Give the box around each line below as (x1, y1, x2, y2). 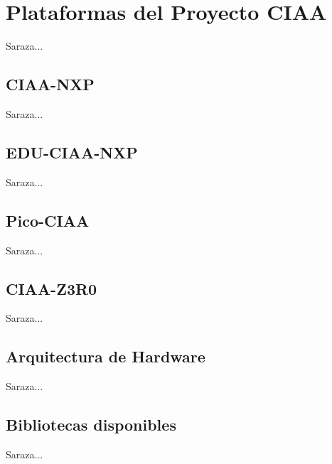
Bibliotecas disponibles (6, 414, 176, 436)
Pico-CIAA (6, 209, 90, 231)
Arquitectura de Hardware (6, 345, 205, 367)
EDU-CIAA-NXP (6, 141, 138, 163)
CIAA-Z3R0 (6, 277, 97, 299)
